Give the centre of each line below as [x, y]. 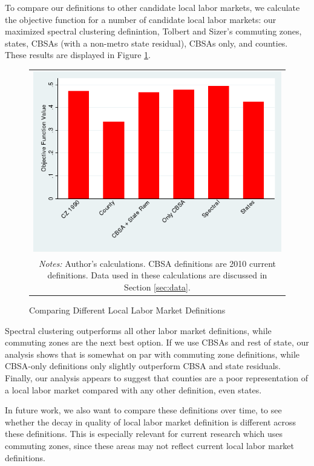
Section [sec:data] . [157, 287]
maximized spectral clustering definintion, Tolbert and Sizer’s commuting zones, [153, 31]
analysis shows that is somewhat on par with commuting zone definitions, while [152, 354]
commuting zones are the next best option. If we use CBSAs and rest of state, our [157, 342]
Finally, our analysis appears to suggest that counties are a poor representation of [157, 377]
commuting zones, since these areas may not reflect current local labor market [150, 445]
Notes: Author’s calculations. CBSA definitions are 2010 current [157, 263]
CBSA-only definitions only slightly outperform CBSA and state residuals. [143, 366]
